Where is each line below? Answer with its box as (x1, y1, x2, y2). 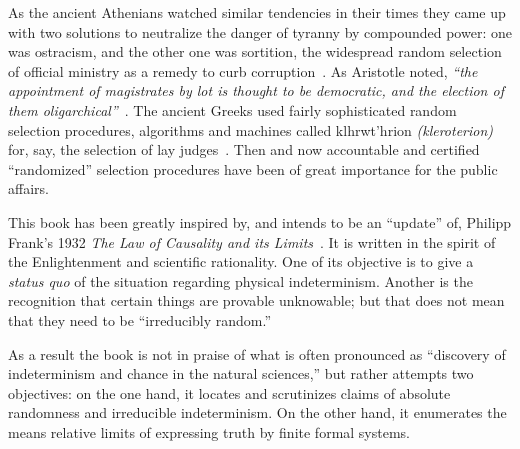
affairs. (8, 178, 49, 199)
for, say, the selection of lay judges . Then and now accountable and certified (8, 139, 480, 160)
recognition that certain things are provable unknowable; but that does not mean (8, 290, 505, 311)
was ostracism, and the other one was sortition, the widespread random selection (8, 41, 502, 62)
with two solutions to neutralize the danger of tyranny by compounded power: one (8, 21, 512, 42)
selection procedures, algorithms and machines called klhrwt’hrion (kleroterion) (8, 119, 494, 140)
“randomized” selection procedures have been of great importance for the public (8, 158, 498, 179)
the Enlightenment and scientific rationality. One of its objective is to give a (8, 251, 474, 272)
